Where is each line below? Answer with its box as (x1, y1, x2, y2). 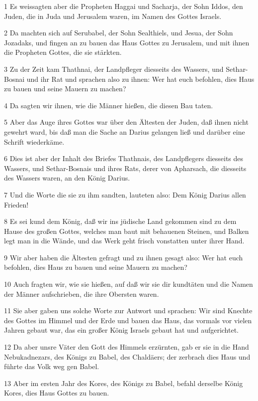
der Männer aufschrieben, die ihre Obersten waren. (4, 288, 159, 299)
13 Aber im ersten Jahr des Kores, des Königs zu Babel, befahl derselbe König (4, 378, 243, 388)
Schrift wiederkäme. (4, 136, 65, 147)
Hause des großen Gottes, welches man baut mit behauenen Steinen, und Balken (4, 225, 249, 236)
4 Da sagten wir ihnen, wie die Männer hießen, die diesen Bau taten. (4, 100, 213, 110)
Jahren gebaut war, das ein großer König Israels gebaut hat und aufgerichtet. (4, 325, 239, 335)
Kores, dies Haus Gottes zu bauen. (4, 388, 109, 398)
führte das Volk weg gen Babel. (4, 361, 99, 372)
